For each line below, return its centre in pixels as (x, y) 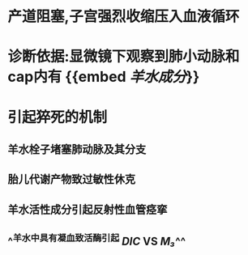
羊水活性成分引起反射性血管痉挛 (88, 209)
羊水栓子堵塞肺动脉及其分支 (77, 149)
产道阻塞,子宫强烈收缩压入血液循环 (124, 17)
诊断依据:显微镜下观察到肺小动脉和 (124, 57)
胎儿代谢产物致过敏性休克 (71, 179)
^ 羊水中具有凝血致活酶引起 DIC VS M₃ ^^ (97, 240)
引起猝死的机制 (58, 117)
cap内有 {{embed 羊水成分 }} (104, 77)
